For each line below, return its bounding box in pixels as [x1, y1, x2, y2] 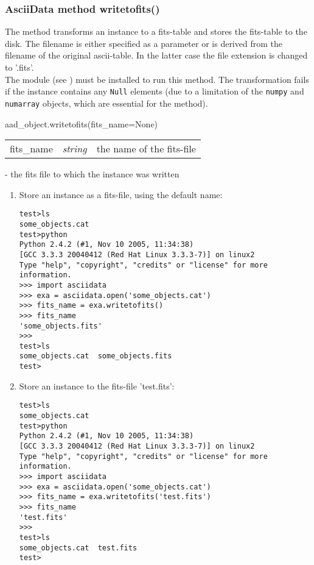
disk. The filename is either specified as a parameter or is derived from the [5, 37, 282, 49]
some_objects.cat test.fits [19, 543, 138, 552]
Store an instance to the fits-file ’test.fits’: [19, 379, 175, 392]
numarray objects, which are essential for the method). [5, 96, 208, 109]
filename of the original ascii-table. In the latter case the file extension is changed [5, 49, 308, 62]
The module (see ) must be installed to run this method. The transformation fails [5, 73, 309, 85]
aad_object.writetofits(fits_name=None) [5, 117, 158, 130]
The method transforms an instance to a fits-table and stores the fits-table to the [5, 25, 307, 38]
